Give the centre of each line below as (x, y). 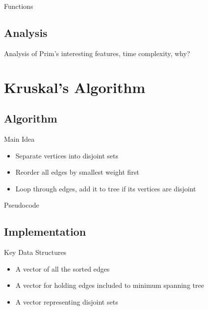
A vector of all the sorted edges (63, 268)
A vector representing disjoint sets (67, 301)
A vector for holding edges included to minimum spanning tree (110, 285)
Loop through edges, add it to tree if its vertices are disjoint (106, 188)
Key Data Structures (35, 252)
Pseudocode (22, 205)
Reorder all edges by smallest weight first (77, 172)
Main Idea (19, 139)
